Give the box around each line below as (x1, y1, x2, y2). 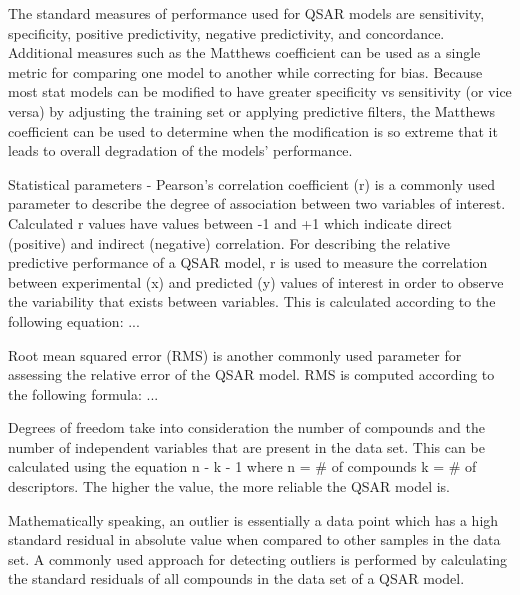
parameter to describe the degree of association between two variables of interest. (8, 193, 506, 214)
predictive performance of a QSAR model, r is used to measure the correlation (8, 252, 488, 273)
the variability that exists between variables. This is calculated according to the (8, 291, 496, 312)
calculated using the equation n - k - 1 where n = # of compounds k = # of (8, 456, 477, 477)
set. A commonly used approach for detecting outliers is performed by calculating (8, 548, 508, 569)
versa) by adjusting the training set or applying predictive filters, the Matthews (8, 100, 496, 121)
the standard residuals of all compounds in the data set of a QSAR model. (8, 568, 465, 589)
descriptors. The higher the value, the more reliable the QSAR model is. (8, 476, 450, 497)
